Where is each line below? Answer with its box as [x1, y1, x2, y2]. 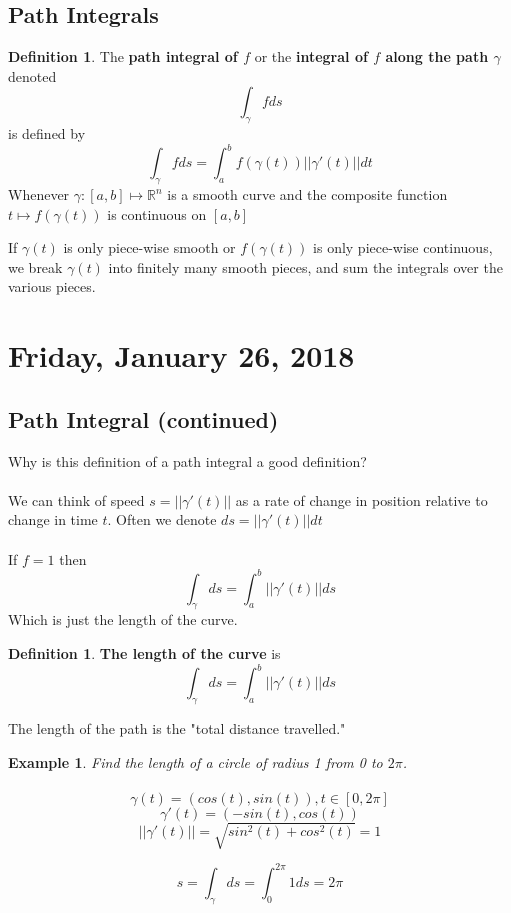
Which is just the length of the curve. [8, 609, 238, 630]
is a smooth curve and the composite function [167, 184, 448, 205]
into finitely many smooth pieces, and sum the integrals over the [108, 256, 503, 277]
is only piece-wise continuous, [313, 237, 493, 258]
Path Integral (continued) [8, 403, 279, 434]
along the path [385, 46, 489, 67]
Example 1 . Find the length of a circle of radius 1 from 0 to [8, 751, 383, 772]
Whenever [8, 184, 70, 205]
